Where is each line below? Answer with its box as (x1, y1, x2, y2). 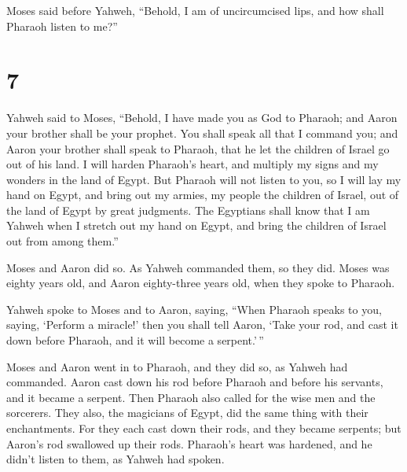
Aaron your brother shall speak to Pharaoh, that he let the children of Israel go (6, 140, 390, 157)
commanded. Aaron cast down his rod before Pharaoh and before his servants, (6, 374, 383, 390)
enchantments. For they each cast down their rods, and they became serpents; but (6, 420, 401, 436)
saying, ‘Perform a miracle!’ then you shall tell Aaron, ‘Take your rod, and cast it (6, 316, 398, 333)
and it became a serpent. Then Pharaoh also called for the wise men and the (6, 389, 376, 405)
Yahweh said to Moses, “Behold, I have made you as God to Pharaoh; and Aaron (6, 109, 398, 126)
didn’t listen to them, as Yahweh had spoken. (6, 451, 225, 467)
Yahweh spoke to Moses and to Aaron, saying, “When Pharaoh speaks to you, (6, 301, 382, 317)
